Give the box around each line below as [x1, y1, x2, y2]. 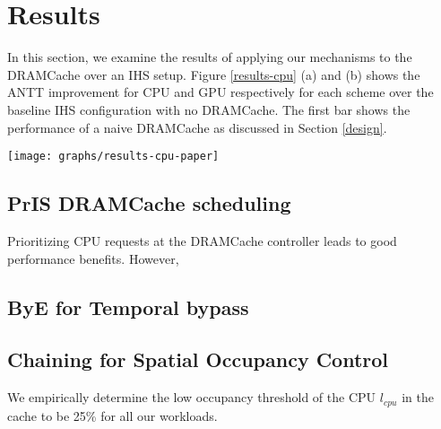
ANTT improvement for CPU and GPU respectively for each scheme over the [7, 83, 434, 101]
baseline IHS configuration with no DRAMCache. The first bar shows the [7, 100, 411, 118]
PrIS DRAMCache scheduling [7, 189, 291, 217]
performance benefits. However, [7, 249, 179, 267]
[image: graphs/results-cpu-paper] [7, 150, 220, 163]
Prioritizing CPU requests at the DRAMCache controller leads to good [7, 231, 397, 250]
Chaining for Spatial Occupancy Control [7, 346, 389, 373]
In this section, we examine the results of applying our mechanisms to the [7, 48, 412, 66]
